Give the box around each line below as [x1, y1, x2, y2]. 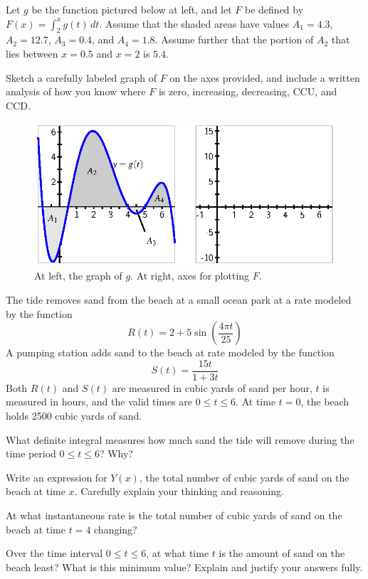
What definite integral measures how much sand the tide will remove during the [6, 432, 354, 447]
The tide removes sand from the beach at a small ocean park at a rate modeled [6, 292, 352, 307]
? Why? [99, 446, 133, 461]
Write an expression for [6, 469, 107, 484]
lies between [6, 46, 58, 60]
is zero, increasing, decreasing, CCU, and [158, 84, 337, 99]
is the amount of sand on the [219, 546, 345, 561]
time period [6, 446, 56, 461]
